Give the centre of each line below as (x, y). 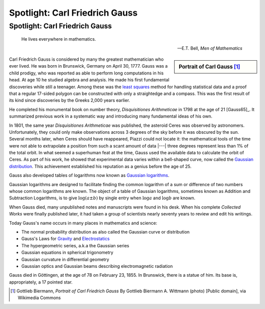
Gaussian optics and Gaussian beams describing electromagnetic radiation (97, 266)
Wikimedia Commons (39, 298)
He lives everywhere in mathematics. (59, 39)
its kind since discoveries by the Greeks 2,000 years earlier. (69, 100)
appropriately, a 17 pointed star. (41, 282)
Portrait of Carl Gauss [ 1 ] (210, 67)
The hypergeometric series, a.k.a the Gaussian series (75, 245)
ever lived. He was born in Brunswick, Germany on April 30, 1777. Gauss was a (88, 66)
